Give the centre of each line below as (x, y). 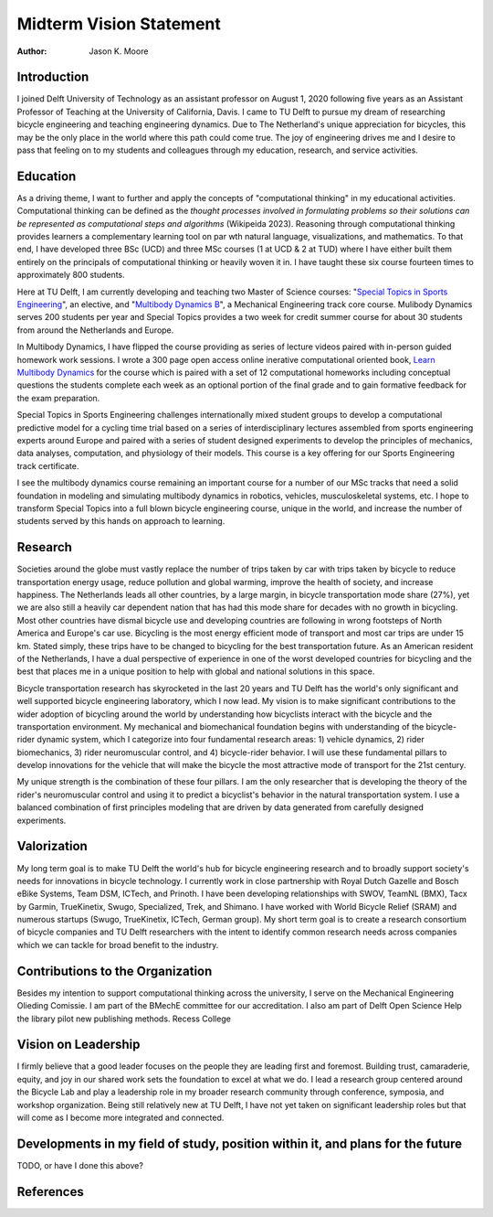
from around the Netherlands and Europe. (95, 330)
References (50, 1192)
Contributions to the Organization (115, 971)
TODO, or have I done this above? (80, 1165)
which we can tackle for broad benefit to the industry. (118, 945)
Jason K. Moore (119, 51)
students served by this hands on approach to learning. (121, 521)
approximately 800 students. (71, 275)
